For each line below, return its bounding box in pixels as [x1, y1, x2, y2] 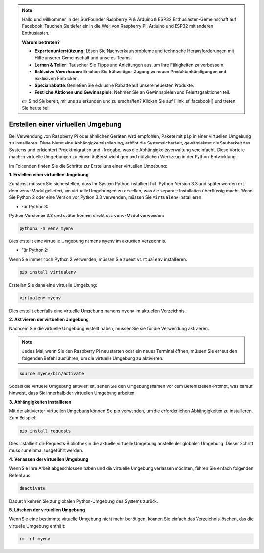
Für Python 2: [21, 247, 49, 253]
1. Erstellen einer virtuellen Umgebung [9, 171, 88, 177]
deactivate [19, 485, 45, 491]
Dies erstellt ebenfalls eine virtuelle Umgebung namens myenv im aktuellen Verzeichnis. [9, 308, 186, 313]
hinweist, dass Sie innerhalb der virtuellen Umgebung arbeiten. [9, 390, 136, 396]
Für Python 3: [21, 203, 49, 209]
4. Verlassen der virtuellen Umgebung [9, 456, 88, 462]
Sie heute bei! [22, 105, 50, 111]
